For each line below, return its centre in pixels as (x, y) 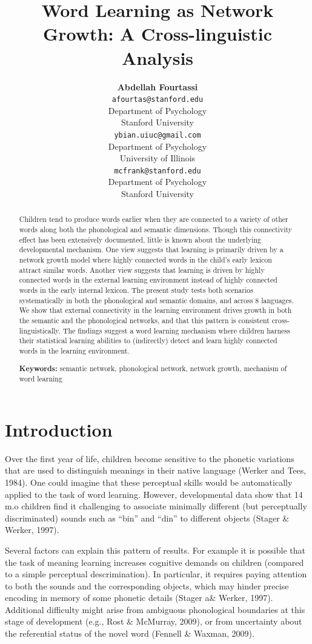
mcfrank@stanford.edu (158, 171)
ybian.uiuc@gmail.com (158, 135)
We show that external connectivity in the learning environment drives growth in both (155, 310)
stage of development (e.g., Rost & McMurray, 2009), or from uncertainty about (154, 621)
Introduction (59, 429)
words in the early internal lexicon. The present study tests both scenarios (136, 290)
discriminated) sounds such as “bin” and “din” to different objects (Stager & (147, 518)
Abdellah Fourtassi (158, 86)
